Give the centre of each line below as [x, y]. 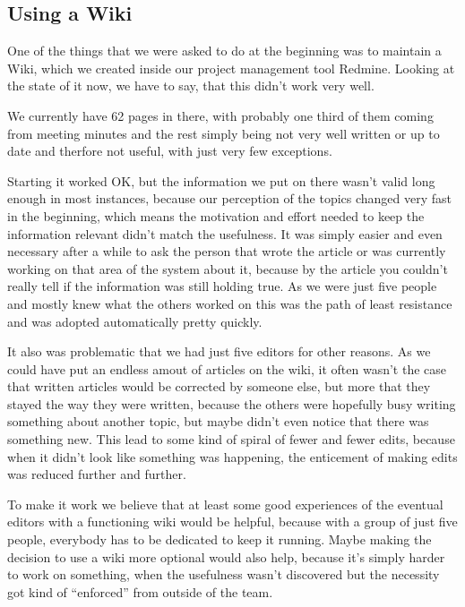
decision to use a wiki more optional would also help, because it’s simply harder [226, 556]
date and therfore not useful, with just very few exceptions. [170, 151]
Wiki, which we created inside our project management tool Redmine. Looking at [231, 68]
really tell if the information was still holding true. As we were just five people [222, 286]
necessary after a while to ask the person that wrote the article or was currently [227, 251]
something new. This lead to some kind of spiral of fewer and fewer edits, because [231, 439]
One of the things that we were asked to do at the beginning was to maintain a [224, 51]
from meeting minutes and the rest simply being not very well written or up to [224, 133]
